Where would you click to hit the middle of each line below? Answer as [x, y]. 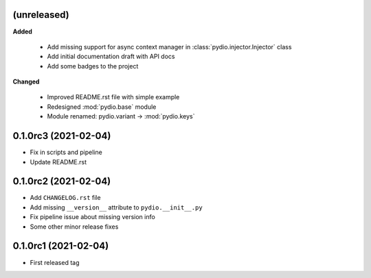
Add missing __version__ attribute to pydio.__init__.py [116, 207]
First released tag [55, 262]
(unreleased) [41, 15]
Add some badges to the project [93, 66]
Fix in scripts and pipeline [66, 152]
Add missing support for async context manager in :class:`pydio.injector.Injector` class [169, 47]
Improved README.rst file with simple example [113, 97]
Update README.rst [58, 162]
